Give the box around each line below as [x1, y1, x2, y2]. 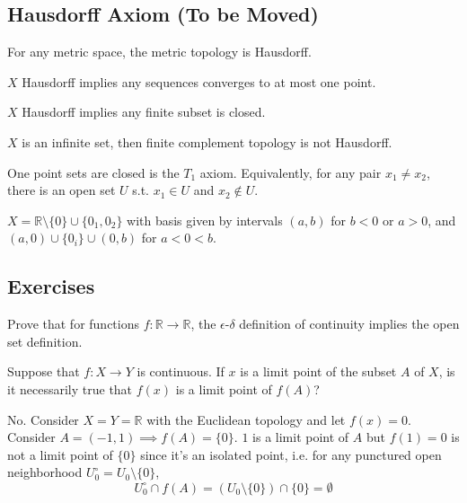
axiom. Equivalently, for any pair [199, 163, 382, 181]
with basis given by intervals [127, 210, 283, 229]
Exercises [7, 272, 95, 300]
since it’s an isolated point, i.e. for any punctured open [140, 445, 442, 463]
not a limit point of [7, 445, 113, 463]
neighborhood [7, 463, 83, 481]
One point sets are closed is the [7, 163, 180, 181]
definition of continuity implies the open [239, 314, 460, 333]
